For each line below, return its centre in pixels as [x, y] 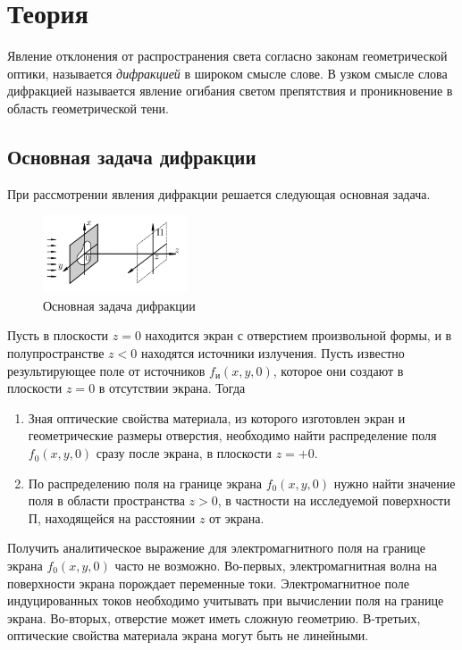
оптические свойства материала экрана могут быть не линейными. [188, 635]
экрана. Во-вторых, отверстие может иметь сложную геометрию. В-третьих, [214, 617]
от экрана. [237, 517]
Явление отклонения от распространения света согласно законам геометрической [227, 56]
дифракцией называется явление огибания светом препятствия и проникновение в [230, 91]
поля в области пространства [106, 500]
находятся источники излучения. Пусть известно [273, 353]
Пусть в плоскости [58, 335]
